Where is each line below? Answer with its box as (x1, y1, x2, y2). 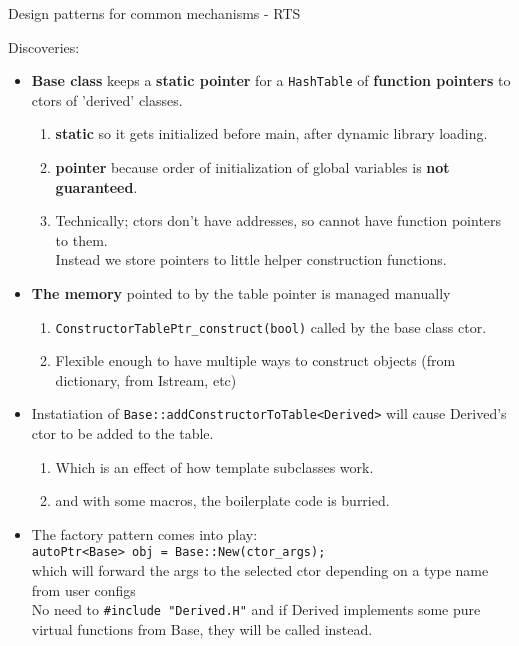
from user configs (31, 579, 136, 600)
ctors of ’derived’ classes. (31, 89, 183, 110)
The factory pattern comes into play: (31, 523, 258, 544)
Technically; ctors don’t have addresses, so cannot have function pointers (55, 210, 502, 231)
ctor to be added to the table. (31, 423, 214, 444)
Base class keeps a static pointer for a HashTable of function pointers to (31, 70, 511, 91)
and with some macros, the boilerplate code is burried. (55, 490, 390, 511)
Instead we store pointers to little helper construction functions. (55, 249, 447, 270)
